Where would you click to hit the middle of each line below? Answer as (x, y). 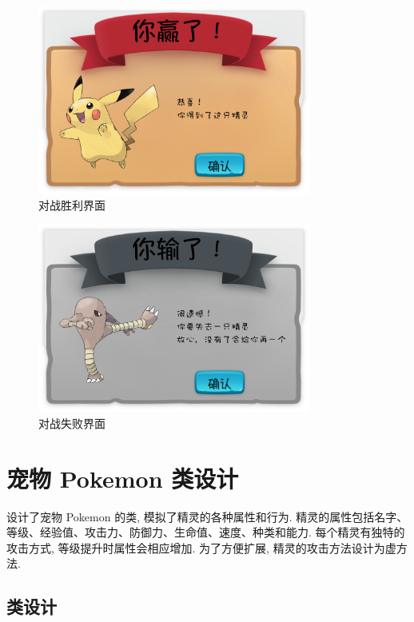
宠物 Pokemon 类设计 (123, 478)
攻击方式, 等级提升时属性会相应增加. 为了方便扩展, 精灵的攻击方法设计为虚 (201, 547)
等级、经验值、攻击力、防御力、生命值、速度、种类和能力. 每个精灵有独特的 (206, 532)
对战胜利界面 (72, 205)
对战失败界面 (72, 423)
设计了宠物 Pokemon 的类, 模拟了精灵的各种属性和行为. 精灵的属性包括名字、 (207, 516)
